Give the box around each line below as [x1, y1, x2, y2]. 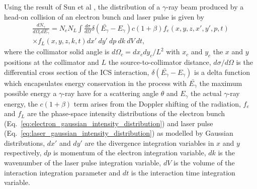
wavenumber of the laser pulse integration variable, [4, 157, 161, 168]
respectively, [4, 147, 42, 158]
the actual [191, 88, 222, 99]
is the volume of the [173, 157, 235, 168]
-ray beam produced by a [166, 2, 244, 12]
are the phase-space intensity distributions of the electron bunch [27, 108, 225, 119]
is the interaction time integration [131, 167, 235, 177]
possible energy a [4, 88, 57, 99]
